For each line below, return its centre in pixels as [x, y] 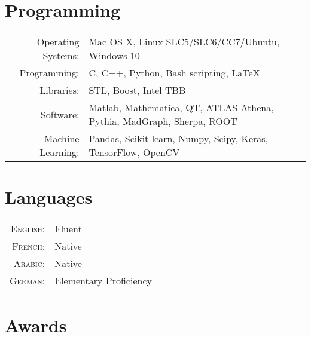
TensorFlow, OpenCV [134, 152]
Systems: [61, 56]
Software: [60, 114]
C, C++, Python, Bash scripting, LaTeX [174, 73]
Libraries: [60, 90]
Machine [62, 139]
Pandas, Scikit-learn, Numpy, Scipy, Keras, [179, 139]
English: [28, 229]
